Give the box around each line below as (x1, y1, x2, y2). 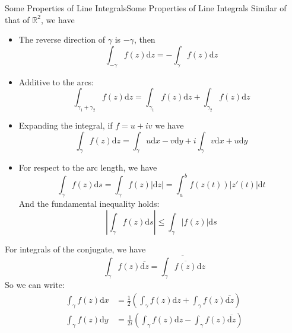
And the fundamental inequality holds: (18, 197, 160, 210)
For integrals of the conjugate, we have (5, 242, 146, 255)
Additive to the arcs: (18, 75, 94, 88)
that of (5, 13, 30, 25)
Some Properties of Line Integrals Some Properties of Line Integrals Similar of (5, 2, 287, 14)
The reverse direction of (18, 33, 106, 46)
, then (134, 33, 155, 46)
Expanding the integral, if (18, 119, 113, 131)
